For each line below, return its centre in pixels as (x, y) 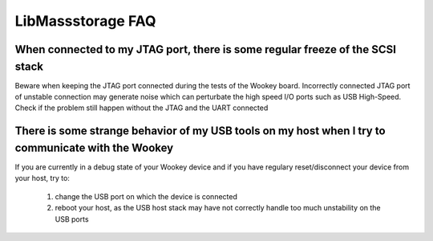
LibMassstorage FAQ (85, 21)
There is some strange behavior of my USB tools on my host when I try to (200, 131)
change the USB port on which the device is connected (146, 196)
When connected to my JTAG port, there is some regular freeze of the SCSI (206, 49)
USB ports (72, 219)
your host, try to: (42, 178)
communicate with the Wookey (94, 147)
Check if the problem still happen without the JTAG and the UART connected (142, 108)
